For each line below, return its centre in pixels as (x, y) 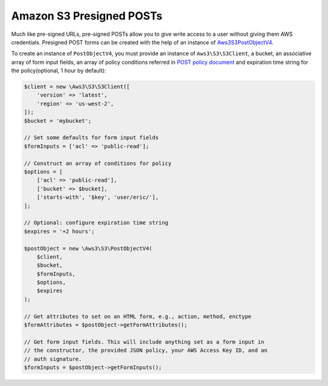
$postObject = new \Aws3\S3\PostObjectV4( (88, 248)
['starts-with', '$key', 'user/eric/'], (98, 197)
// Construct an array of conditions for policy (98, 163)
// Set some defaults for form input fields (91, 138)
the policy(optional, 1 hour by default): (59, 71)
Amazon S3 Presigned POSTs (87, 16)
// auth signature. (53, 359)
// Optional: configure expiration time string (96, 223)
